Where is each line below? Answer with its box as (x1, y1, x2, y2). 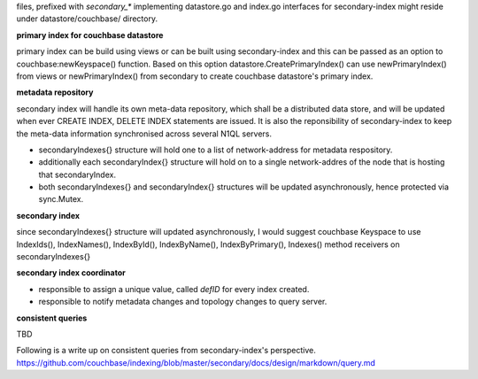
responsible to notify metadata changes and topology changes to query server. (38, 297, 328, 307)
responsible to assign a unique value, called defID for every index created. (38, 283, 310, 294)
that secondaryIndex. (38, 169, 117, 180)
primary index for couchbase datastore (16, 29, 164, 40)
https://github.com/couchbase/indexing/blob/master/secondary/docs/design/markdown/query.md (16, 357, 376, 367)
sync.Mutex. (38, 194, 84, 205)
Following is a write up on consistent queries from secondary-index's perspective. (16, 345, 316, 356)
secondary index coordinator (16, 267, 126, 278)
